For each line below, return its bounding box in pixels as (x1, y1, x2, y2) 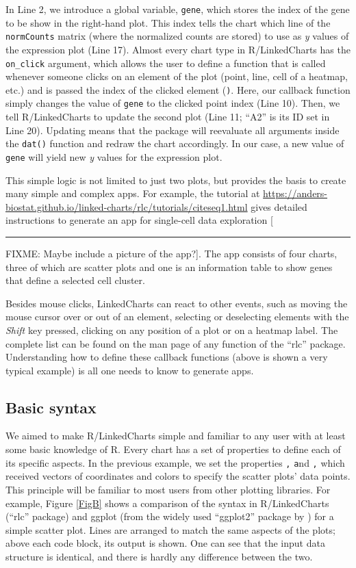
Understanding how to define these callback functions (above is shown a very (5, 350, 328, 364)
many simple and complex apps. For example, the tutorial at (5, 186, 260, 201)
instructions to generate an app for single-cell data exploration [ (5, 213, 273, 227)
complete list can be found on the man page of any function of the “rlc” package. (5, 336, 346, 350)
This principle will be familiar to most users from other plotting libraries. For (5, 482, 331, 496)
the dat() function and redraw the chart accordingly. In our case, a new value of (5, 136, 344, 151)
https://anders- (263, 186, 328, 201)
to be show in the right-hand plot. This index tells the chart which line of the (5, 15, 331, 29)
